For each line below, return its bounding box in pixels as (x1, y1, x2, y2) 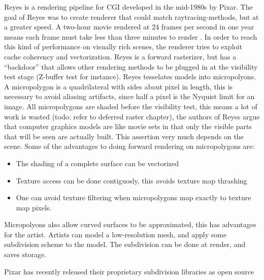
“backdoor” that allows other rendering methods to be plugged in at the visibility (4, 61, 258, 72)
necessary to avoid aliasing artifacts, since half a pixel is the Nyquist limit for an (4, 91, 255, 102)
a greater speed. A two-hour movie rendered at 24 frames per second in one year (4, 21, 254, 32)
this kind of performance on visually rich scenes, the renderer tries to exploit (4, 41, 242, 52)
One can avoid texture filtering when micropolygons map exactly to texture (16, 192, 251, 203)
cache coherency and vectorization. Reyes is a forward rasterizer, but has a (4, 51, 237, 61)
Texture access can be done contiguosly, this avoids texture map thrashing (16, 175, 247, 185)
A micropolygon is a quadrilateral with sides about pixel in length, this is (4, 81, 233, 91)
